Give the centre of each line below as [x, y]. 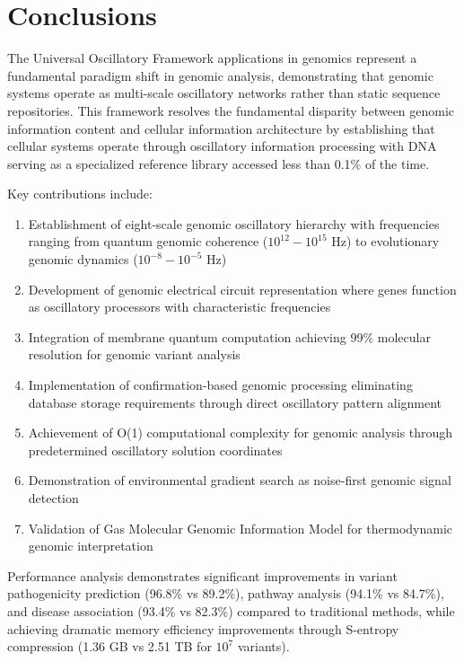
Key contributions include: [80, 194]
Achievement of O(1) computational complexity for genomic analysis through [241, 433]
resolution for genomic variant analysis [134, 354]
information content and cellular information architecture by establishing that [221, 128]
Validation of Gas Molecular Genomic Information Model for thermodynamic [241, 528]
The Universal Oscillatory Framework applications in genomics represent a [212, 58]
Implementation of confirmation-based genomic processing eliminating [220, 385]
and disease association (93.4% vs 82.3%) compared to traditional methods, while [231, 610]
